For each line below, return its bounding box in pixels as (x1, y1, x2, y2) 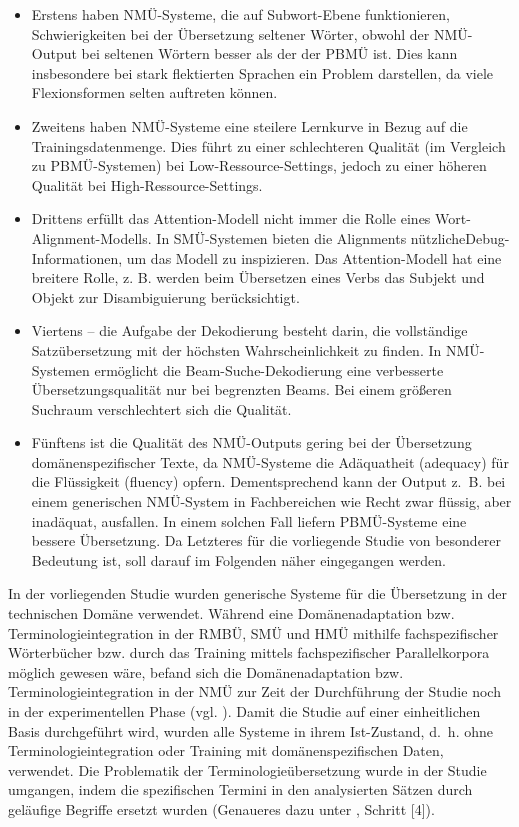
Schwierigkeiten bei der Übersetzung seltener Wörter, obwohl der (31, 23, 430, 44)
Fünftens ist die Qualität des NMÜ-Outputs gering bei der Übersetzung (31, 432, 472, 453)
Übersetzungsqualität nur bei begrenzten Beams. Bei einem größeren (31, 379, 452, 400)
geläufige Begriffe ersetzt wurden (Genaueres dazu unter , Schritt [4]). (8, 798, 435, 819)
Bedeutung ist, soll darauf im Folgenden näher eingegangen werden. (31, 549, 446, 570)
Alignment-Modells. (31, 227, 152, 248)
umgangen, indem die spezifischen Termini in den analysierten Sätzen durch (8, 779, 473, 800)
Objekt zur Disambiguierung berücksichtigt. (31, 286, 300, 307)
